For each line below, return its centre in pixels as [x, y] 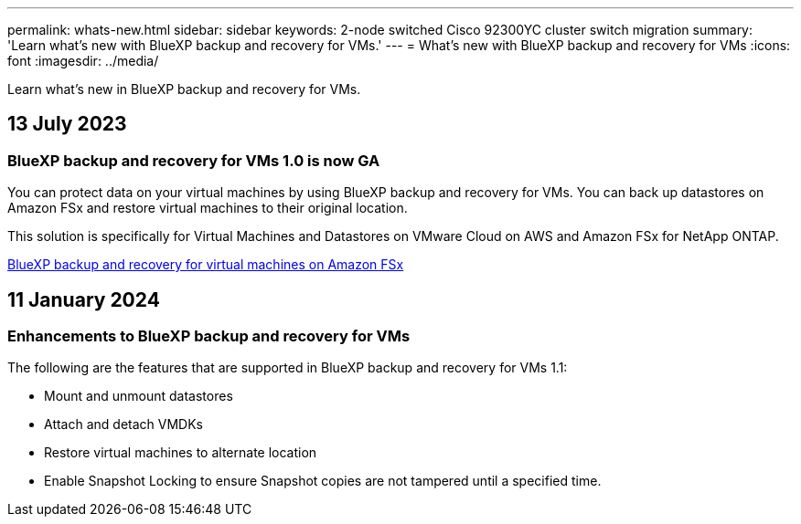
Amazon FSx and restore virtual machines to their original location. [208, 208]
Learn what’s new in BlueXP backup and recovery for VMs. [184, 89]
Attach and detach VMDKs [123, 424]
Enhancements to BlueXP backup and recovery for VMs [209, 336]
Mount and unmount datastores [139, 396]
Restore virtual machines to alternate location [181, 453]
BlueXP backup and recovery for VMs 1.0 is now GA [194, 160]
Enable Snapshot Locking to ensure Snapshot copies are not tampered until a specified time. [323, 481]
